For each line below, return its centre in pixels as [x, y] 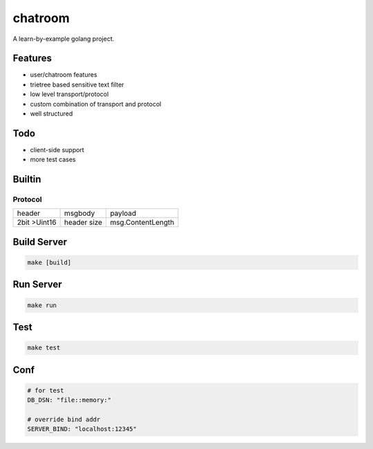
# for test [46, 390]
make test [44, 348]
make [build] [49, 263]
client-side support [57, 149]
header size [83, 223]
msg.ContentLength [142, 223]
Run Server [37, 285]
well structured [51, 113]
